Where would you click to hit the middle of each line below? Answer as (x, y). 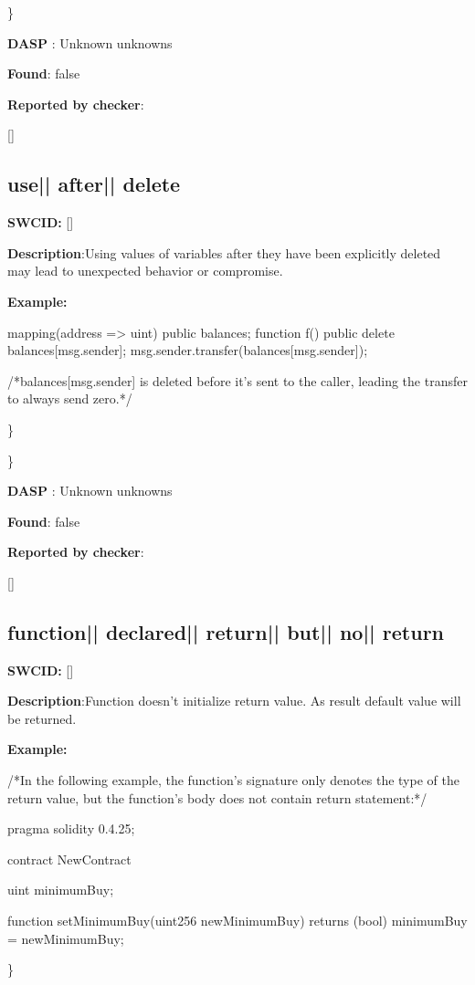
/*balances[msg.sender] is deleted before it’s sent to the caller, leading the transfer (237, 380)
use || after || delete (94, 184)
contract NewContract (69, 859)
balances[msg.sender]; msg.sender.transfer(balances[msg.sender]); (188, 350)
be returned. (42, 718)
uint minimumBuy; (61, 890)
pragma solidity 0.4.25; (71, 828)
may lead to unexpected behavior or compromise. (145, 271)
